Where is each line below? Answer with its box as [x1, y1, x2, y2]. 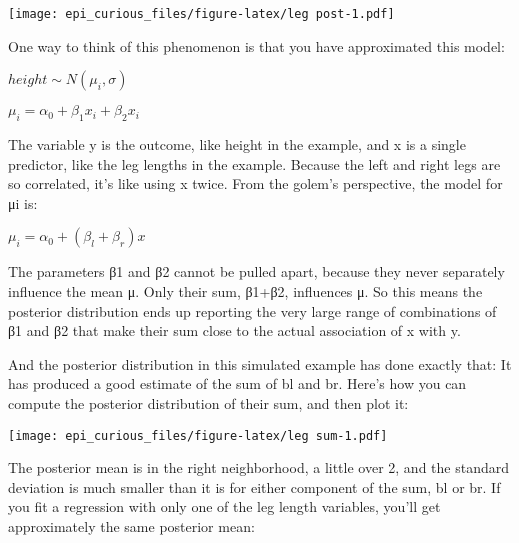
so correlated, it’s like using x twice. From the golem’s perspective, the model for [8, 173, 503, 194]
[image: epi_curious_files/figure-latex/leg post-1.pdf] [8, 7, 395, 21]
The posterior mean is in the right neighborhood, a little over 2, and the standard [8, 457, 510, 478]
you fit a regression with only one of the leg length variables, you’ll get [8, 496, 441, 517]
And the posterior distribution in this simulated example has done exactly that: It [8, 353, 512, 374]
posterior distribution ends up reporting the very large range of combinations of [8, 300, 497, 321]
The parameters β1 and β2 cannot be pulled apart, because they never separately [8, 261, 505, 282]
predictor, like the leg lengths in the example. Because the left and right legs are [8, 153, 501, 174]
